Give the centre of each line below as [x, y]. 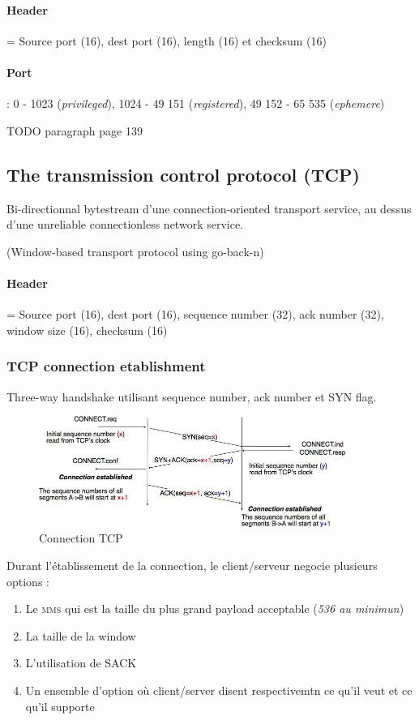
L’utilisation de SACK [81, 663]
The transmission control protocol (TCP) [183, 174]
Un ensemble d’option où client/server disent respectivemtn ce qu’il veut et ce [219, 690]
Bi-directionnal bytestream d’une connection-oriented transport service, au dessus [209, 208]
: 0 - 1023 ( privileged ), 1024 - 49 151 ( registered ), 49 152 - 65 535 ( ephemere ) [196, 103]
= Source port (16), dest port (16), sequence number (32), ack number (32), [195, 314]
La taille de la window [81, 635]
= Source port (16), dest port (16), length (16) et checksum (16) [167, 40]
